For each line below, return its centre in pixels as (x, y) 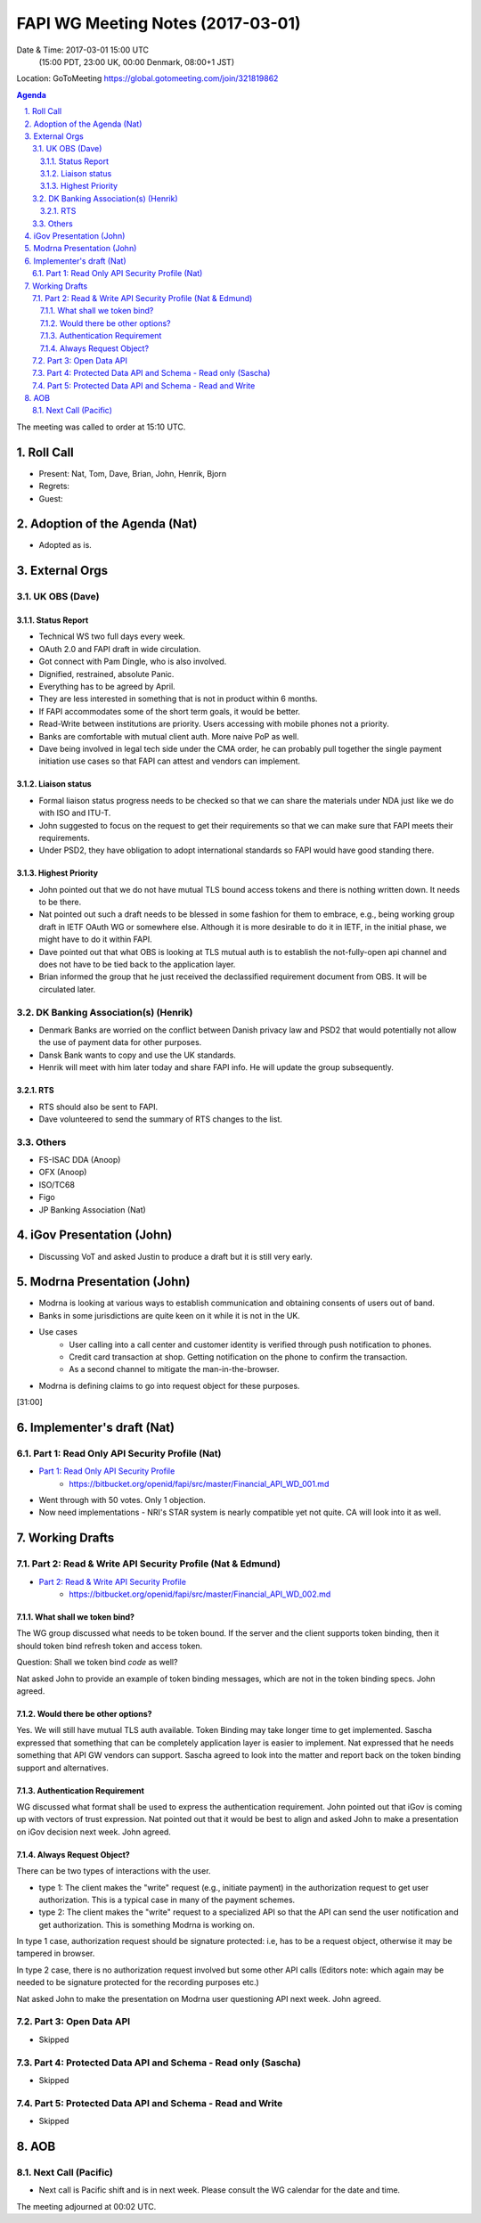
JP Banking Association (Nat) (92, 1210)
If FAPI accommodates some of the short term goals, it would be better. (170, 711)
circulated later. (67, 989)
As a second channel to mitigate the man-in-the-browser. (174, 1369)
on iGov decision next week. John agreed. (94, 1832)
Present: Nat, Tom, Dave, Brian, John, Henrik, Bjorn (133, 473)
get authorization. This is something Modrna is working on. (147, 1925)
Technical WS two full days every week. (112, 636)
